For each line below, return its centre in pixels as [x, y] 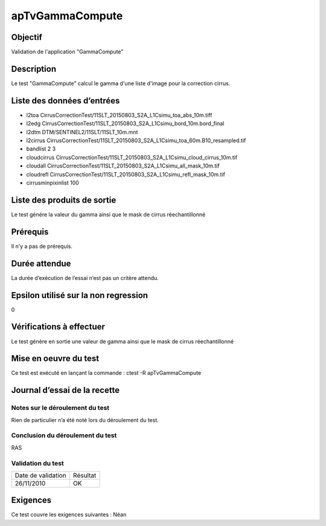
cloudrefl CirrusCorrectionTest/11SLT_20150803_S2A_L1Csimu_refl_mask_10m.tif [126, 174]
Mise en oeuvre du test [55, 359]
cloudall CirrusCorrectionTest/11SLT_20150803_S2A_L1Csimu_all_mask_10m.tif [123, 166]
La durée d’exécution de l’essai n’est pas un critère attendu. [85, 278]
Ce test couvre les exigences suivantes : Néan [69, 515]
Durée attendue [41, 263]
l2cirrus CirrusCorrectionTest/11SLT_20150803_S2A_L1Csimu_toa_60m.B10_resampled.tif [136, 141]
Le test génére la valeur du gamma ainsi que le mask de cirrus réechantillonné [108, 214]
